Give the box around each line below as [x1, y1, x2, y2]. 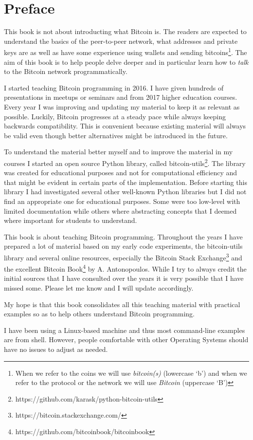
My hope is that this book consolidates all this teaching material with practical [4, 299, 240, 309]
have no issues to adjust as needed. [4, 344, 108, 354]
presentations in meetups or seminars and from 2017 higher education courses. [4, 92, 237, 102]
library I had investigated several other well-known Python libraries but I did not [4, 186, 247, 197]
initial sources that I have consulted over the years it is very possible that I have [4, 273, 244, 283]
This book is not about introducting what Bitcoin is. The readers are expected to [4, 26, 247, 37]
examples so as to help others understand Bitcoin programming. [4, 309, 195, 319]
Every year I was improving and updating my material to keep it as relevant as [4, 101, 240, 111]
